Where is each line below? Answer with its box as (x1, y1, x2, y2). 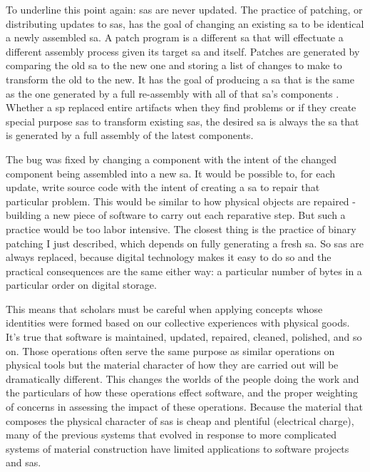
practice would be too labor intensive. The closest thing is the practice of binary (6, 221, 356, 236)
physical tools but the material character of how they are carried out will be (6, 357, 339, 372)
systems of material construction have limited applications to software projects (6, 441, 349, 456)
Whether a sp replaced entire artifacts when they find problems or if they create (6, 100, 356, 115)
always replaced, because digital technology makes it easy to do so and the (6, 250, 332, 265)
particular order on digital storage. (6, 277, 157, 292)
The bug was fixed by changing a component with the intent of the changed (6, 151, 337, 166)
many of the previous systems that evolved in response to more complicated (6, 427, 337, 442)
